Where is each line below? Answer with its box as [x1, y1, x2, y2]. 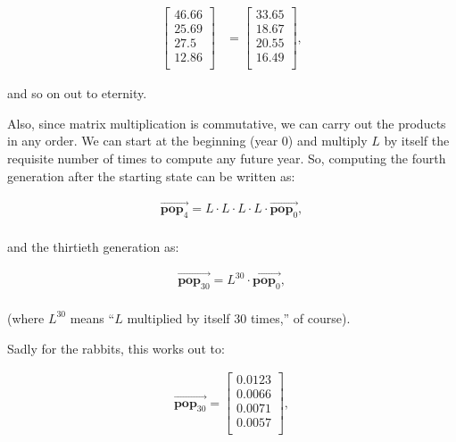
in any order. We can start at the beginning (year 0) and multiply [7, 131, 368, 150]
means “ [70, 308, 115, 327]
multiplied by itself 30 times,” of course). [127, 308, 351, 327]
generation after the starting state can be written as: [7, 166, 295, 185]
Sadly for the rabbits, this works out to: [7, 338, 225, 357]
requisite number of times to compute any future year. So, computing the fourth [7, 148, 446, 167]
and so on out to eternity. [7, 84, 147, 103]
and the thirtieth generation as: [7, 238, 179, 256]
